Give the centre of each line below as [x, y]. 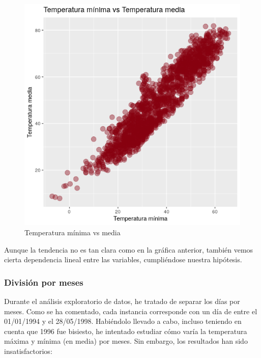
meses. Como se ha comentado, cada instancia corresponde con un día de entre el [131, 311]
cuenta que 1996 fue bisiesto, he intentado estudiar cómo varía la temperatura [126, 331]
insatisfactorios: [28, 351]
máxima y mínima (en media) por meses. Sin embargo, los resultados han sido [126, 341]
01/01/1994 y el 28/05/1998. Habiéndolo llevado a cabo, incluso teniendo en [123, 321]
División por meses [44, 282]
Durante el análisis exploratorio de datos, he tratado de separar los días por [122, 301]
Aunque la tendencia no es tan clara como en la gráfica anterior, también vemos [129, 249]
